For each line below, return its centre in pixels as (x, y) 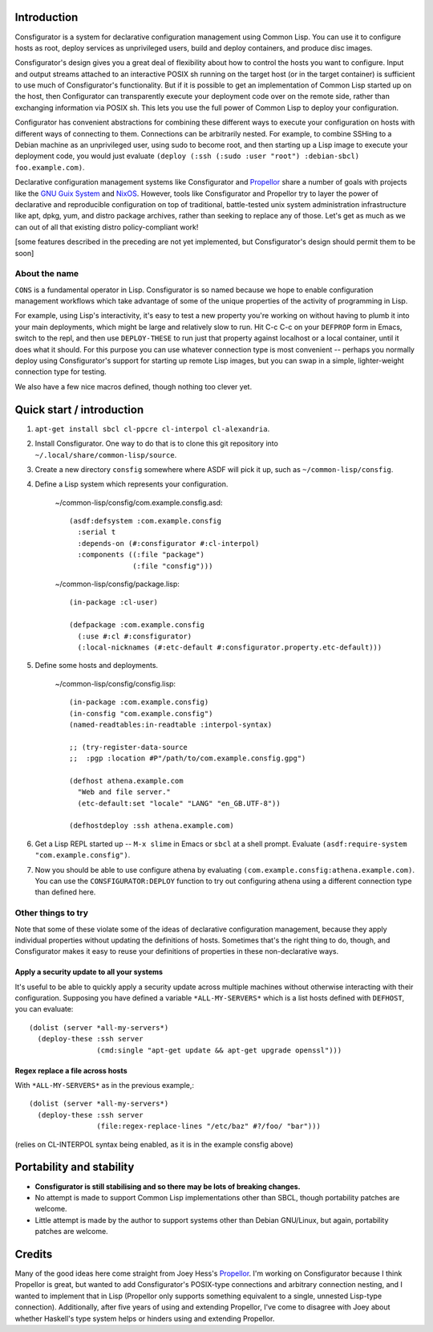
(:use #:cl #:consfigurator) (135, 636)
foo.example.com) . (50, 167)
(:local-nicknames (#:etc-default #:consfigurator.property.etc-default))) (230, 647)
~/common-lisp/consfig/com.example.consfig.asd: (139, 503)
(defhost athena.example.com (126, 780)
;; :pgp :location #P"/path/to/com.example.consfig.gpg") (188, 758)
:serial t (97, 532)
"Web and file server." (124, 792)
